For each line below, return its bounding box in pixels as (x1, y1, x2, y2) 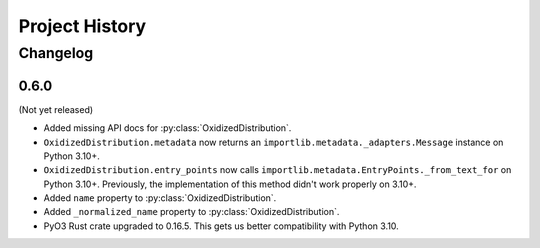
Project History (18, 15, 147, 37)
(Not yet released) (18, 103, 94, 115)
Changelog (18, 44, 94, 62)
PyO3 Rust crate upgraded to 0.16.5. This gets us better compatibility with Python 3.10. (43, 220, 399, 232)
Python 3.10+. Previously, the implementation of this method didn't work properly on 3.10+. (43, 178, 417, 190)
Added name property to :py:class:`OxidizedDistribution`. (43, 192, 277, 204)
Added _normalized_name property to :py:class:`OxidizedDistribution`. (43, 206, 340, 218)
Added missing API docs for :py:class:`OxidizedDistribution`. (43, 122, 292, 134)
